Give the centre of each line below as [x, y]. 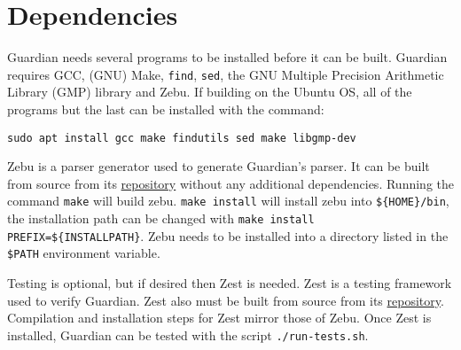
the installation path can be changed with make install [161, 218]
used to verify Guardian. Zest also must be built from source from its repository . [226, 300]
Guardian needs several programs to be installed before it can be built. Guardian [227, 57]
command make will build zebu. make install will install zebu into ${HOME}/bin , [228, 201]
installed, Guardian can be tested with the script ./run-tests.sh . [188, 334]
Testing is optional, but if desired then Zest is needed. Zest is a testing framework [230, 283]
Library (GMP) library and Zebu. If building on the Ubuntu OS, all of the [210, 92]
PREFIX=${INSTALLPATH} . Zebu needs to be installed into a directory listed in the [228, 235]
